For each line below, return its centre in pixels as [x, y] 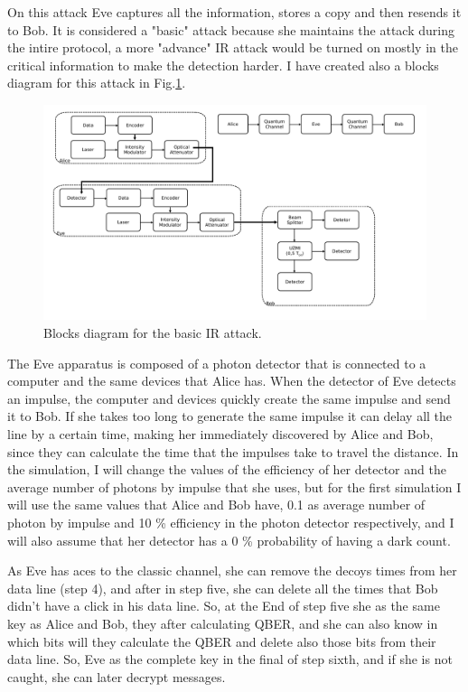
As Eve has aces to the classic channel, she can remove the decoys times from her [232, 570]
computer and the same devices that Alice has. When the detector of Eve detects [232, 381]
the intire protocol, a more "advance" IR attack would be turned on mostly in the [233, 47]
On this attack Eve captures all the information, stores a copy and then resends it [234, 12]
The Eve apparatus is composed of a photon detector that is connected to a [217, 363]
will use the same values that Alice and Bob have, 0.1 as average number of [216, 505]
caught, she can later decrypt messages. [117, 676]
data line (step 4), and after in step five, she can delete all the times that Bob [223, 588]
